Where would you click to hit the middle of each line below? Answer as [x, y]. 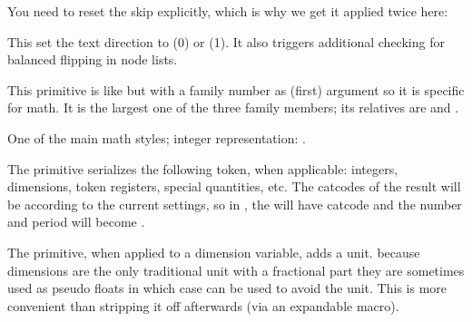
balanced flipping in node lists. [93, 59]
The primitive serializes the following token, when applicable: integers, [203, 168]
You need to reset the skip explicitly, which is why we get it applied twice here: [228, 11]
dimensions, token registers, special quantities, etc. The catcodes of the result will [234, 186]
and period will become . [76, 222]
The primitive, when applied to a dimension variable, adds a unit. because [214, 252]
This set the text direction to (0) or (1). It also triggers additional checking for [226, 41]
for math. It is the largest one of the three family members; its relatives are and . [233, 107]
